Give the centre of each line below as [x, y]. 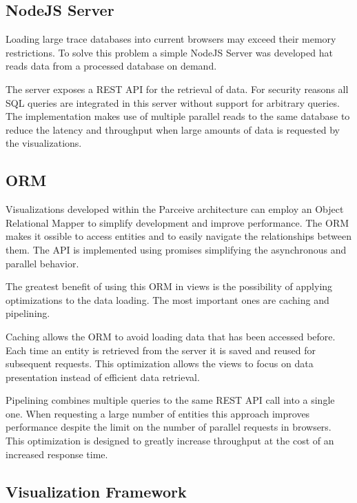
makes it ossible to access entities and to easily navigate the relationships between [178, 236]
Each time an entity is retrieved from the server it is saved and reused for [161, 350]
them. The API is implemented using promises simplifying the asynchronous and [176, 249]
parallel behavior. [42, 263]
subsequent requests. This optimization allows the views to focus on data [160, 363]
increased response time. [57, 454]
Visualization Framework [96, 491]
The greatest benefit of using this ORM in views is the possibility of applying [169, 286]
